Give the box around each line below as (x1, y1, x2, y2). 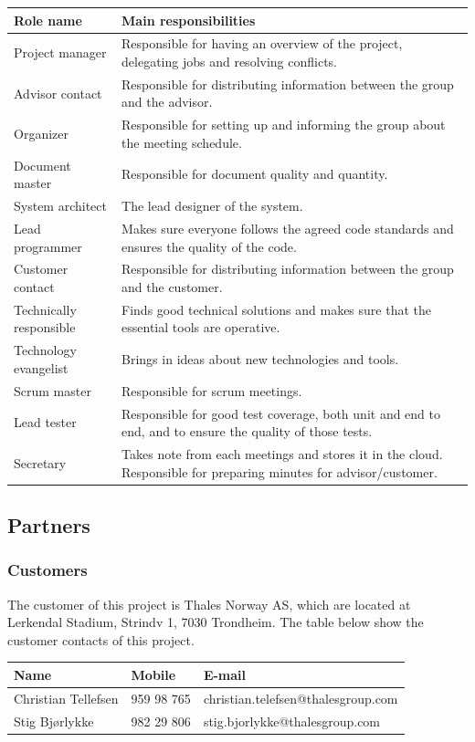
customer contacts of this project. (7, 630, 195, 649)
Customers (7, 559, 88, 581)
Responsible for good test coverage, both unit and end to (121, 403, 441, 423)
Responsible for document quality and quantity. (121, 164, 388, 183)
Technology (14, 340, 77, 360)
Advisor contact (14, 83, 102, 102)
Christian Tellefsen (14, 688, 119, 707)
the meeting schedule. (121, 132, 242, 152)
